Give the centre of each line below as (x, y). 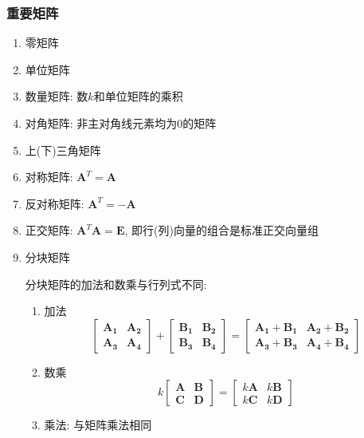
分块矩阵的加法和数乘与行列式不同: (116, 284)
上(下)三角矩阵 (63, 150)
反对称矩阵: (55, 203)
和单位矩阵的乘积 (138, 96)
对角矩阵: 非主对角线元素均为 (101, 123)
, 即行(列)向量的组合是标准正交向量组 (221, 230)
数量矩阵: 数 (57, 96)
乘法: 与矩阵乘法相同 (98, 425)
